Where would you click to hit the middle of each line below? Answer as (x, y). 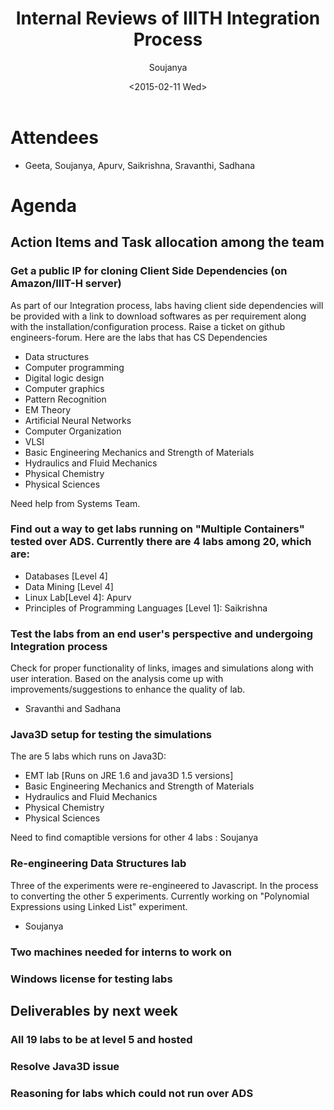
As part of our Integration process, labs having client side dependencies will (167, 305)
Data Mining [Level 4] (69, 586)
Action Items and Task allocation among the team (167, 242)
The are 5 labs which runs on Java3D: (88, 756)
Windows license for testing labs (91, 979)
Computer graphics (64, 388)
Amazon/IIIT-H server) (66, 284)
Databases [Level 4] (66, 576)
